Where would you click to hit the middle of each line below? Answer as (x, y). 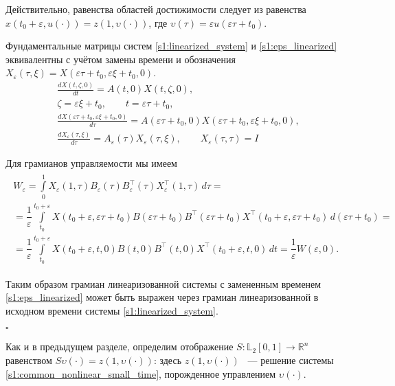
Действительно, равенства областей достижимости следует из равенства (156, 9)
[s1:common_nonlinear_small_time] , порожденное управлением (141, 373)
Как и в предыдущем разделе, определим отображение (120, 347)
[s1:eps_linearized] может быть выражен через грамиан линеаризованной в (162, 297)
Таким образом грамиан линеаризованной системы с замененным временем (163, 283)
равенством (29, 360)
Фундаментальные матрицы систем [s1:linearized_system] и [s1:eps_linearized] (171, 46)
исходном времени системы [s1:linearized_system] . (112, 310)
